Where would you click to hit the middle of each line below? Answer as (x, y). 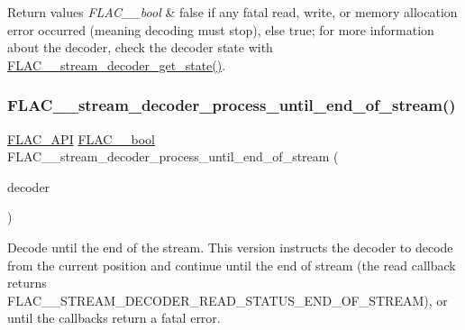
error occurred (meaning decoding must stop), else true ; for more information (221, 29)
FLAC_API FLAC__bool (81, 138)
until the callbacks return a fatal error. (114, 318)
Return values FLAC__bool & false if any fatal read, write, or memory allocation (232, 12)
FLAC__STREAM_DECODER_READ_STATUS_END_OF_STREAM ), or (228, 300)
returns (27, 283)
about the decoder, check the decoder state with (140, 47)
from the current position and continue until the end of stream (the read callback (232, 265)
